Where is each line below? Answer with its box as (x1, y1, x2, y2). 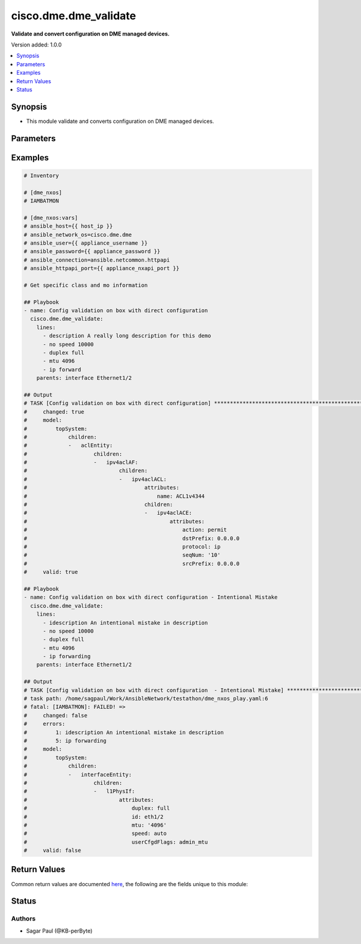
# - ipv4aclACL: (23, 476, 167, 482)
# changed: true (23, 408, 84, 415)
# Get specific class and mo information (23, 282, 148, 289)
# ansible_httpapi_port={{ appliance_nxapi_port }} (23, 265, 180, 272)
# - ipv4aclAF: (23, 459, 138, 466)
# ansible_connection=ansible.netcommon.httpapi (23, 256, 170, 263)
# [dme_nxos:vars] (23, 214, 78, 221)
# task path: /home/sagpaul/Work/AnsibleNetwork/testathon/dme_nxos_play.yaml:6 (23, 695, 268, 702)
